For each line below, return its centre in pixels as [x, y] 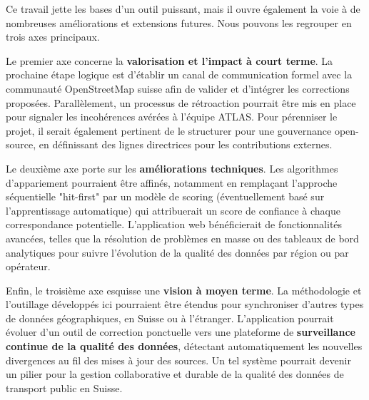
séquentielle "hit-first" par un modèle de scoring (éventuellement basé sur [165, 196]
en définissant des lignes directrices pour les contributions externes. [186, 144]
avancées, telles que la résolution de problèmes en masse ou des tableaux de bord [182, 238]
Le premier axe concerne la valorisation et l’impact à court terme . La [170, 60]
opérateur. [28, 266]
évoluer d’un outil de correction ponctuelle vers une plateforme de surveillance [181, 332]
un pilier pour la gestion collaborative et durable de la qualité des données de [175, 374]
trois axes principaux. [53, 37]
